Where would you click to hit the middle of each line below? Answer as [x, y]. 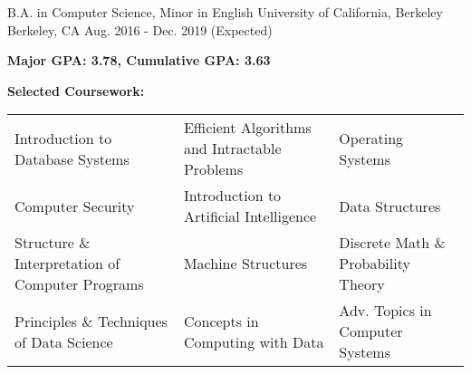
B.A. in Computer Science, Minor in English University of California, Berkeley [225, 12]
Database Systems [72, 158]
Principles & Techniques [91, 321]
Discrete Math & [393, 243]
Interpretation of [67, 264]
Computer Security [75, 206]
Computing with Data [254, 341]
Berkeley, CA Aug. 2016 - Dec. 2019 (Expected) [140, 29]
